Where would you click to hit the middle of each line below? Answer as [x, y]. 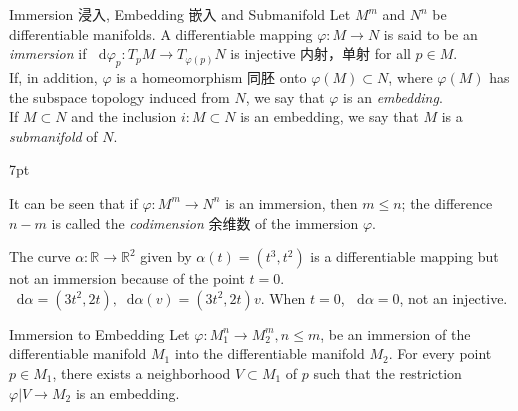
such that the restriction [387, 372]
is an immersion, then [291, 202]
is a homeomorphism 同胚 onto [211, 76]
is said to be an [430, 33]
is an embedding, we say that [329, 116]
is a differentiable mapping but [404, 256]
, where [410, 76]
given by [166, 256]
